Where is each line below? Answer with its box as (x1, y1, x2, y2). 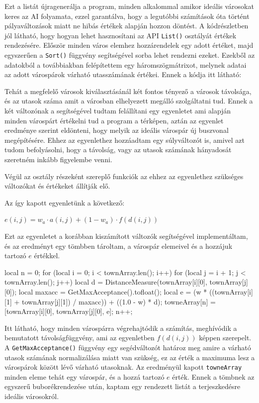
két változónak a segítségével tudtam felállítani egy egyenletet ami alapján (4, 105, 231, 116)
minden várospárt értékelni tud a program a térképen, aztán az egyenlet (4, 115, 224, 125)
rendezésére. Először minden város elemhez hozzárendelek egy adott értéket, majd (4, 40, 254, 50)
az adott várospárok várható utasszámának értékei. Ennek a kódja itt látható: (4, 69, 242, 80)
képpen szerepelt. (199, 332, 252, 343)
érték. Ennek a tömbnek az (172, 371, 255, 382)
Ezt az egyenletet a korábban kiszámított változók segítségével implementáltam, (4, 231, 248, 241)
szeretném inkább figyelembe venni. (4, 154, 112, 165)
